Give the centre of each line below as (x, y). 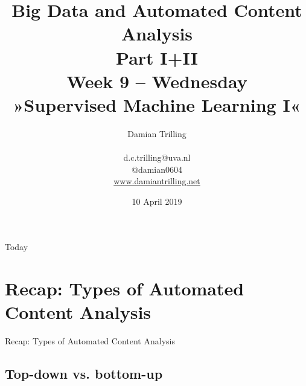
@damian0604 (157, 169)
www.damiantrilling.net (157, 181)
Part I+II (157, 57)
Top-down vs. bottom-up (84, 374)
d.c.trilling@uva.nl (157, 157)
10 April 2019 (157, 201)
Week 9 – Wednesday (157, 81)
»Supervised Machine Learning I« (157, 104)
